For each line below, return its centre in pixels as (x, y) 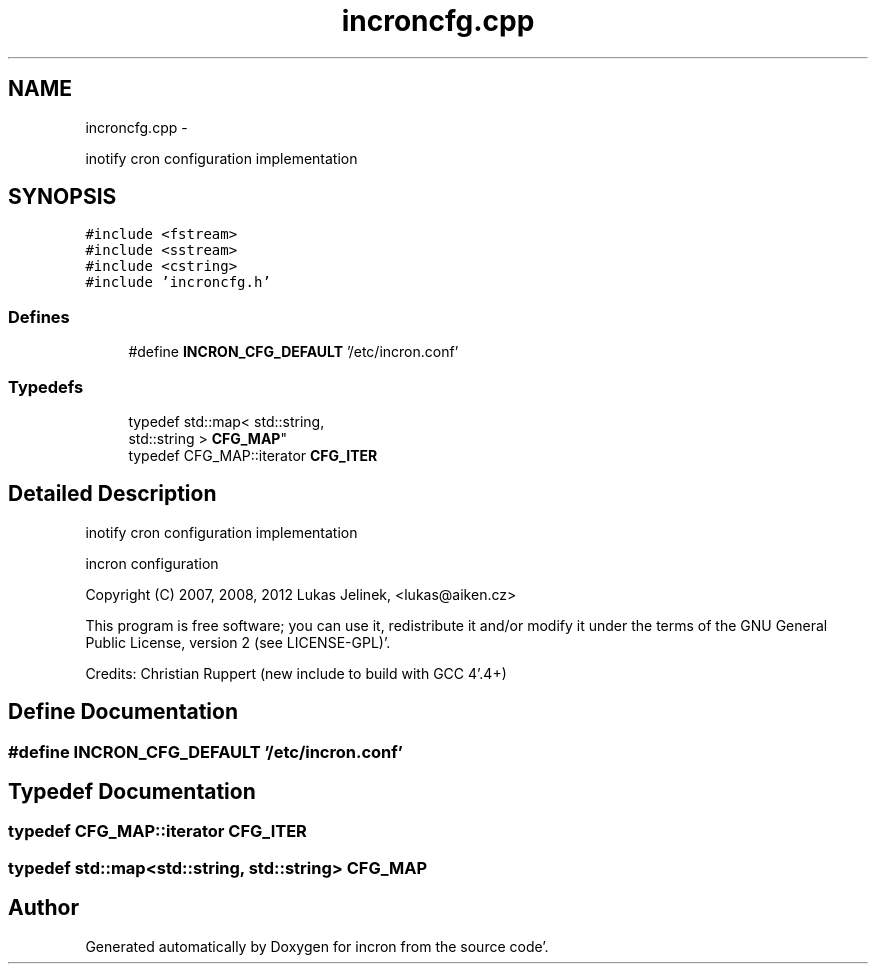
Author (43, 908)
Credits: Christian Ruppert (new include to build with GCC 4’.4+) (296, 673)
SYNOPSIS (62, 197)
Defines (39, 316)
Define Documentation (123, 712)
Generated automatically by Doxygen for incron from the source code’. (317, 946)
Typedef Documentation (132, 792)
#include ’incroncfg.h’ (178, 282)
